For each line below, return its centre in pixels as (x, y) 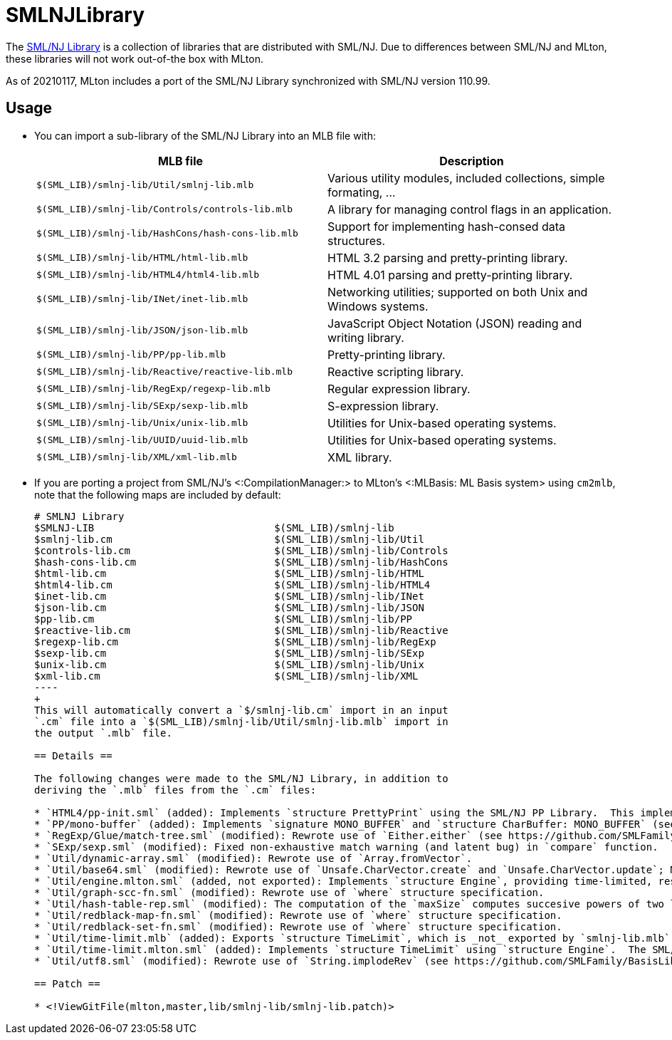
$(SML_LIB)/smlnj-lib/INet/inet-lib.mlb (142, 299)
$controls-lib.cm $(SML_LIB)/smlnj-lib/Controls (241, 550)
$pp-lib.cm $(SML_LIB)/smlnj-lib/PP (224, 619)
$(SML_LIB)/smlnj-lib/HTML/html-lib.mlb (142, 258)
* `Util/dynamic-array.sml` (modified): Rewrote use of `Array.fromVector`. (253, 858)
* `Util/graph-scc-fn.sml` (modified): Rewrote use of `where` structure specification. (289, 892)
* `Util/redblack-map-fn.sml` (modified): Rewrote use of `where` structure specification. (298, 915)
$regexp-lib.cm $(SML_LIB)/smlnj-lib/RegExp (235, 641)
